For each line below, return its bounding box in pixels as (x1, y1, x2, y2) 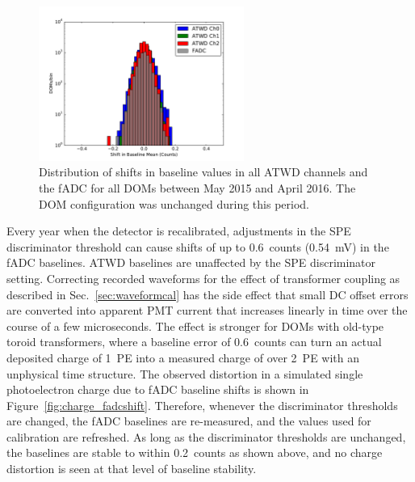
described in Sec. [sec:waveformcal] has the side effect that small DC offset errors (6, 285, 409, 302)
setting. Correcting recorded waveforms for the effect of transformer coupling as (6, 269, 400, 286)
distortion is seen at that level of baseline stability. (6, 460, 257, 477)
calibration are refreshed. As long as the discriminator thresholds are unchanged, (6, 428, 406, 445)
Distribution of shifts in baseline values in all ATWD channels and (39, 163, 368, 180)
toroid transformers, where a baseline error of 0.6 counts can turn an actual (6, 333, 382, 350)
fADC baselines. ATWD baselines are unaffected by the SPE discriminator (6, 254, 376, 271)
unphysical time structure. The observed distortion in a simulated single (6, 365, 363, 382)
